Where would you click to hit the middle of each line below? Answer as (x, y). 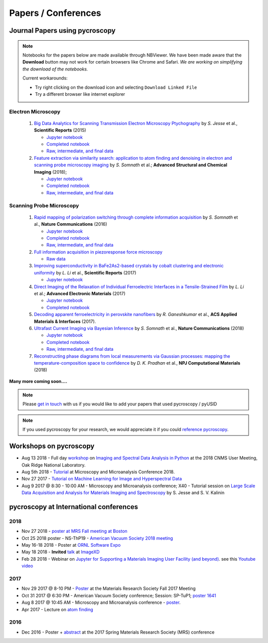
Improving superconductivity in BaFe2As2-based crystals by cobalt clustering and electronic (129, 266)
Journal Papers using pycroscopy (63, 31)
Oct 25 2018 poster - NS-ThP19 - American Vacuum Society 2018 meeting (97, 538)
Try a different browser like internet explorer (80, 94)
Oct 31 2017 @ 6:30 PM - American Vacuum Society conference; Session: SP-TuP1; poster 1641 (119, 595)
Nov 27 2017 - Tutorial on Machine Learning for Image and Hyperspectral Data (102, 479)
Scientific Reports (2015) (60, 130)
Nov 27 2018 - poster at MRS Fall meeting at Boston (74, 531)
